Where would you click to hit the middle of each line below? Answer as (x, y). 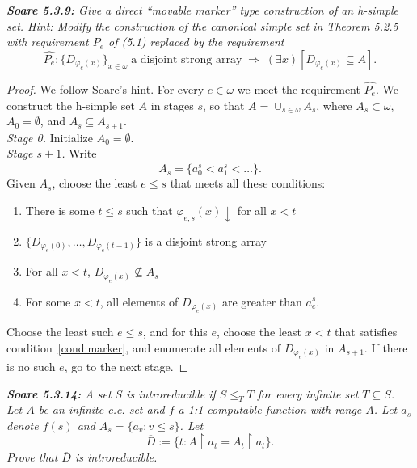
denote (23, 425)
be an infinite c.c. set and (101, 409)
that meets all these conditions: (248, 183)
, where (334, 105)
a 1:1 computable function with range (270, 409)
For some (48, 301)
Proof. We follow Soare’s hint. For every (105, 89)
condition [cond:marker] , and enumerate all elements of (143, 347)
